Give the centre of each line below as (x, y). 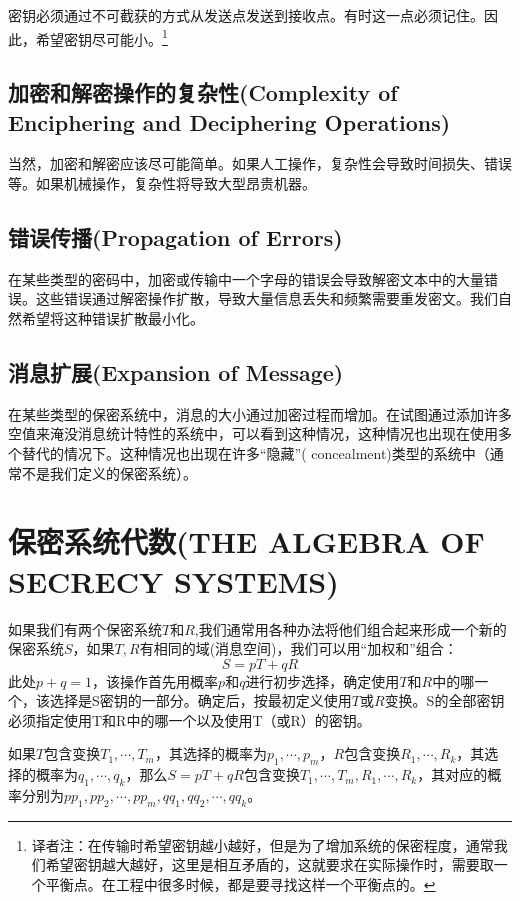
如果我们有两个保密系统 (85, 628)
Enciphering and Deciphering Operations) (229, 121)
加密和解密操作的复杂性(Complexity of (203, 92)
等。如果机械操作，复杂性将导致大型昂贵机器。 (162, 183)
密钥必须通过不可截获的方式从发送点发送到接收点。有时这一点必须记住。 (246, 15)
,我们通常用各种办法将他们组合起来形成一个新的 (350, 628)
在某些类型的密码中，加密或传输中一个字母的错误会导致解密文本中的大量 (246, 278)
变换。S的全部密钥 (444, 700)
